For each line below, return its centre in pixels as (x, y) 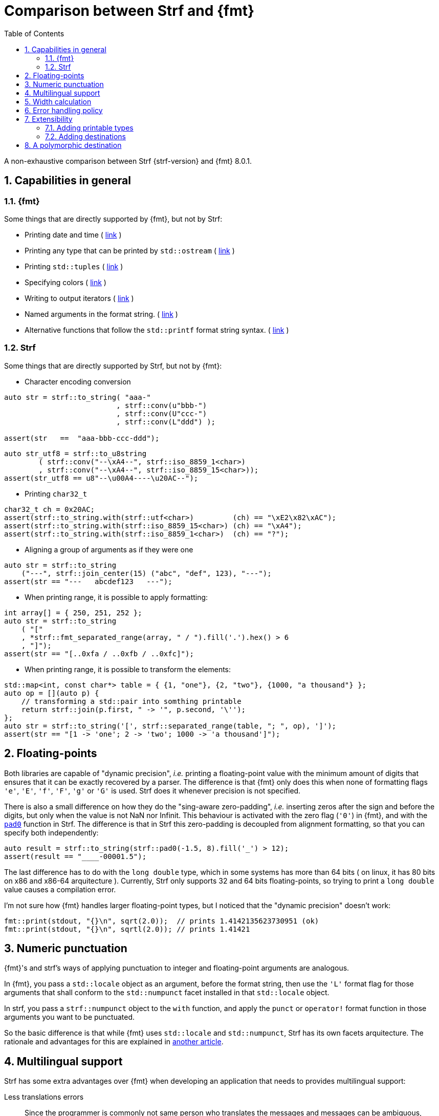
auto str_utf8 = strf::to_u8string (75, 453)
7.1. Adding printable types (89, 127)
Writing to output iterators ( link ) (79, 298)
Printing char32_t (56, 493)
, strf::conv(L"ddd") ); (166, 422)
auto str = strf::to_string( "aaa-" (78, 397)
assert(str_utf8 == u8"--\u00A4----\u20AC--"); (101, 478)
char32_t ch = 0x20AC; (50, 509)
